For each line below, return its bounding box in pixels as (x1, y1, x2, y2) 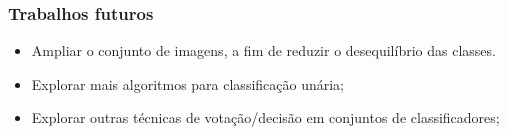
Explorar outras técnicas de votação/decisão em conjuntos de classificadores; (31, 107, 500, 128)
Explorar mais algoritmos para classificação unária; (31, 73, 345, 94)
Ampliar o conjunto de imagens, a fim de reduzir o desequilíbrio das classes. (31, 40, 496, 61)
